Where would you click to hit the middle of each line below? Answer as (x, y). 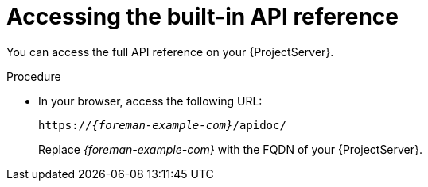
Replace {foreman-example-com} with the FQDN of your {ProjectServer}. (231, 149)
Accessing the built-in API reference (203, 17)
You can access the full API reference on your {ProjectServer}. (170, 52)
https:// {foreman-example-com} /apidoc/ (162, 125)
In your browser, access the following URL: (150, 101)
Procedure (34, 76)
